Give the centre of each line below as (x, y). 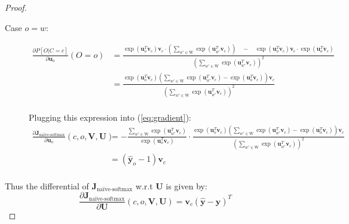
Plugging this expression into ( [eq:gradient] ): (110, 117)
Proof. (16, 7)
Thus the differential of (47, 185)
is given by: (186, 185)
